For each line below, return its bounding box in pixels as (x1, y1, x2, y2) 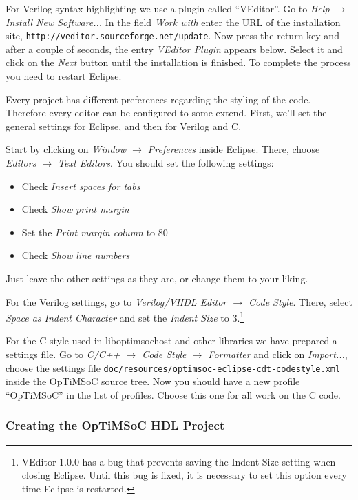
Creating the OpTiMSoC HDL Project (6, 417, 225, 434)
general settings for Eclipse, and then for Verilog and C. (6, 118, 242, 133)
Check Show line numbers (21, 248, 130, 262)
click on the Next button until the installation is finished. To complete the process (6, 55, 351, 70)
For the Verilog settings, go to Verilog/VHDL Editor (6, 294, 227, 309)
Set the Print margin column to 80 (21, 225, 168, 239)
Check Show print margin (21, 202, 129, 216)
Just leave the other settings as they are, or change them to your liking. (6, 271, 308, 285)
